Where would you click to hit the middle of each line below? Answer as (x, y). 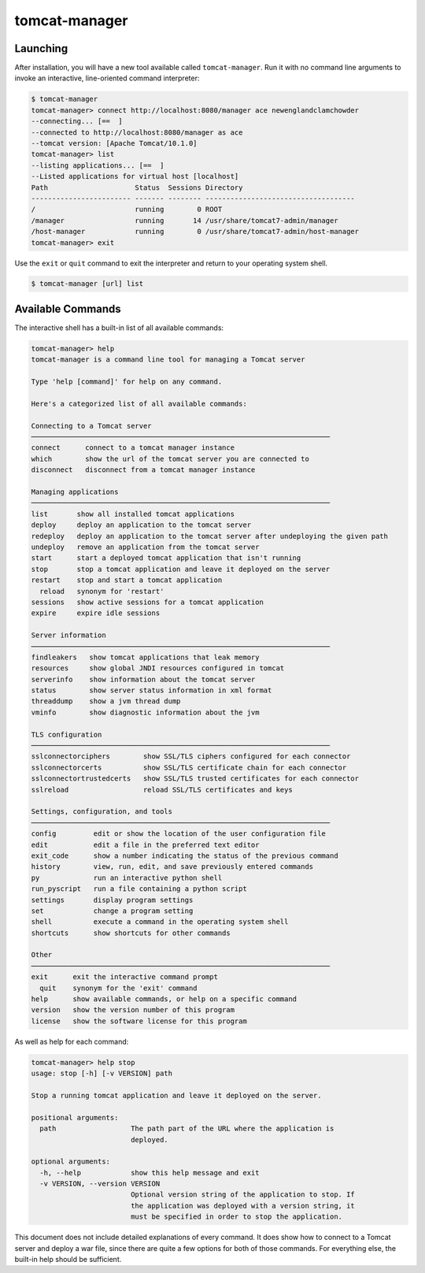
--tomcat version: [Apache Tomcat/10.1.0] (114, 143)
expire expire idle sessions (96, 613)
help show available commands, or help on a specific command (164, 999)
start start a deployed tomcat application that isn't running (166, 558)
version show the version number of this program (133, 1010)
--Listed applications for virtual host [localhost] (135, 176)
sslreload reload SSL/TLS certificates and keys (162, 789)
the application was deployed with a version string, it (243, 1206)
